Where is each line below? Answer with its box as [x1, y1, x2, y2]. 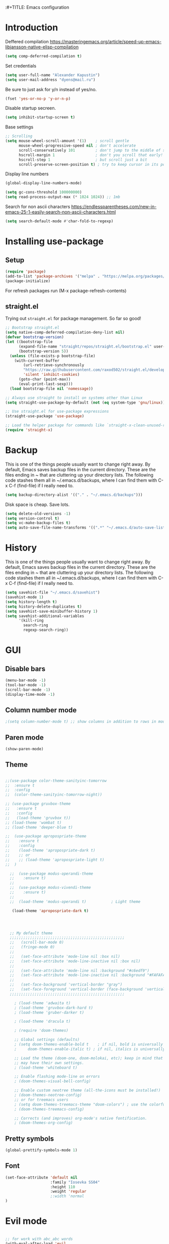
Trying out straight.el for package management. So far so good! [5, 315, 142, 321]
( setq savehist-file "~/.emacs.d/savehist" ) [5, 590, 100, 595]
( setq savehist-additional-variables [5, 613, 84, 619]
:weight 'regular [50, 1189, 87, 1194]
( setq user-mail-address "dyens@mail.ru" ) [5, 77, 96, 82]
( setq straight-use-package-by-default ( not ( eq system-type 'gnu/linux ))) [5, 400, 167, 405]
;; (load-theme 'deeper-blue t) [5, 825, 73, 830]
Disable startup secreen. [5, 105, 56, 111]
